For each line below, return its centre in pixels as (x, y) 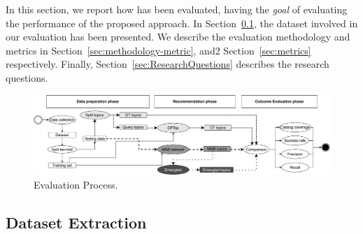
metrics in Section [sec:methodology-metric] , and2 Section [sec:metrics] (158, 50)
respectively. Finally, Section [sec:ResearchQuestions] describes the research (168, 64)
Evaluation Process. (76, 184)
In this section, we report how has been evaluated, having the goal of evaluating (177, 9)
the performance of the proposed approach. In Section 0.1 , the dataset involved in (182, 23)
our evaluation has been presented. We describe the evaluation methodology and (178, 37)
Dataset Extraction (76, 222)
